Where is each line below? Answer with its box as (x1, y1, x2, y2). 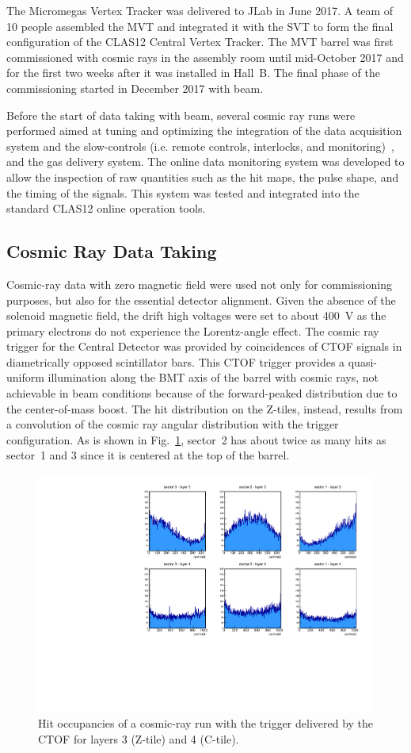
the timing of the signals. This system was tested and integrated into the (6, 184, 360, 201)
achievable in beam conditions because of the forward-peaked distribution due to (6, 385, 398, 401)
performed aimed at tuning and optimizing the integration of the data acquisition (6, 122, 402, 139)
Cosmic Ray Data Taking (6, 239, 217, 263)
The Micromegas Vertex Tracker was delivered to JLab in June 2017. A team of (6, 2, 394, 18)
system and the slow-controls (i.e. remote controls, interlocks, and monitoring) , (6, 137, 394, 154)
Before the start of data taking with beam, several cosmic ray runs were (6, 106, 356, 123)
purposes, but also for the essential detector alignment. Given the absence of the (6, 291, 396, 308)
